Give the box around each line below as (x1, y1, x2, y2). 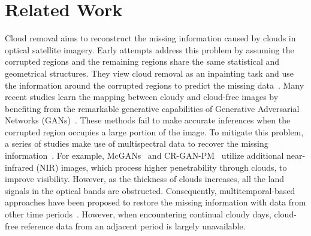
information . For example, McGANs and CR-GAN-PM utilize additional (5, 149, 284, 162)
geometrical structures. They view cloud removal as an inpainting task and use (5, 66, 294, 79)
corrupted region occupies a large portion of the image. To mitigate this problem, (5, 125, 304, 138)
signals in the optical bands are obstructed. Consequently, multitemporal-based (5, 184, 295, 196)
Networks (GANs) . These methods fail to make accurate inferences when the (5, 114, 291, 126)
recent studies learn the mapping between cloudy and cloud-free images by (5, 90, 279, 103)
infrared (5, 161, 34, 173)
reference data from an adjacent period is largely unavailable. (20, 219, 246, 232)
